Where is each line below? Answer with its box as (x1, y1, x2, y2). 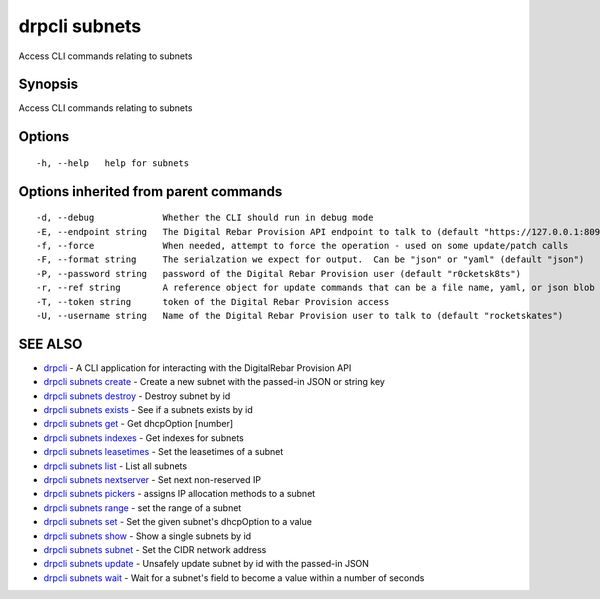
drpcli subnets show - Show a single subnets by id (43, 530, 252, 542)
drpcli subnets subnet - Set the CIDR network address (43, 543, 267, 555)
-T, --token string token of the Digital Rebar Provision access (36, 296, 390, 307)
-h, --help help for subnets (36, 157, 190, 169)
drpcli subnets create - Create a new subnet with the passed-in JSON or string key (43, 376, 385, 388)
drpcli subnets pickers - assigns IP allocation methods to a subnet (43, 488, 316, 500)
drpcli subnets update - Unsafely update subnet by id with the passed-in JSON (43, 558, 370, 570)
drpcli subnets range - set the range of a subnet (43, 501, 242, 514)
